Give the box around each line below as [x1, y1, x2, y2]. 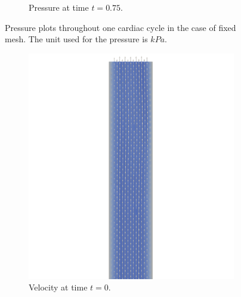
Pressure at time [29, 1, 89, 13]
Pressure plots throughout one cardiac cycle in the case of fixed [5, 21, 236, 33]
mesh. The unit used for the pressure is [5, 33, 148, 45]
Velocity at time [29, 281, 88, 293]
